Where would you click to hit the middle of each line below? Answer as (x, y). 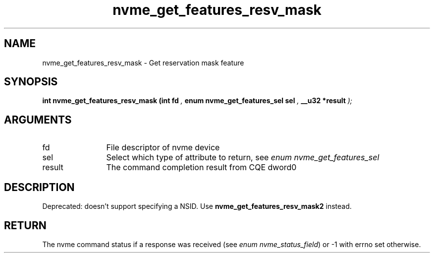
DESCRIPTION (39, 187)
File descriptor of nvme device (163, 148)
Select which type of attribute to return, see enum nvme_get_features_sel (243, 158)
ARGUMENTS (38, 120)
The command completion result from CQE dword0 (201, 167)
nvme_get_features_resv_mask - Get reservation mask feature (143, 63)
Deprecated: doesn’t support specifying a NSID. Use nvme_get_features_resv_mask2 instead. (197, 206)
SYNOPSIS (31, 82)
